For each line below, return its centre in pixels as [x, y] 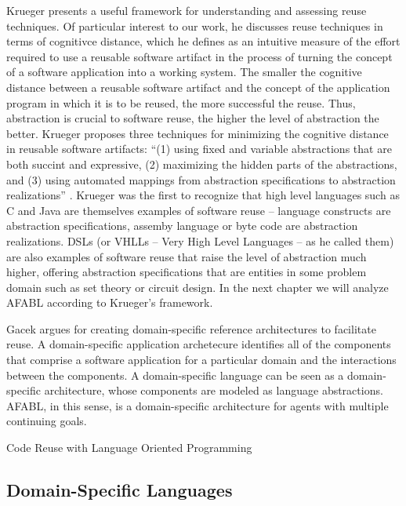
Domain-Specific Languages [120, 490]
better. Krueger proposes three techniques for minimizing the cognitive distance [198, 133]
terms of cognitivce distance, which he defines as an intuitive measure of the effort [203, 41]
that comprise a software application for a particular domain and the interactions [201, 360]
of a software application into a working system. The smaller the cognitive [184, 72]
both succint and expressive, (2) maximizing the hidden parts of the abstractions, [202, 164]
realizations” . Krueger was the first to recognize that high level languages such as [203, 195]
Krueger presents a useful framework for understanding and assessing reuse [187, 10]
